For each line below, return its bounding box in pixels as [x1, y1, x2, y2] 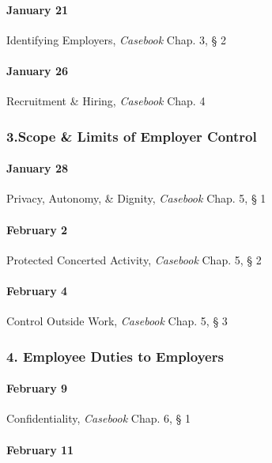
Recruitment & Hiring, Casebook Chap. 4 [6, 93, 206, 109]
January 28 [6, 160, 69, 176]
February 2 [6, 221, 68, 237]
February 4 [6, 283, 68, 298]
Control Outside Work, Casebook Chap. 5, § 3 [6, 313, 228, 329]
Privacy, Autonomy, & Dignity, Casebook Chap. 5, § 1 [6, 190, 266, 207]
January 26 [6, 62, 69, 78]
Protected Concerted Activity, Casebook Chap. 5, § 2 [6, 251, 262, 268]
